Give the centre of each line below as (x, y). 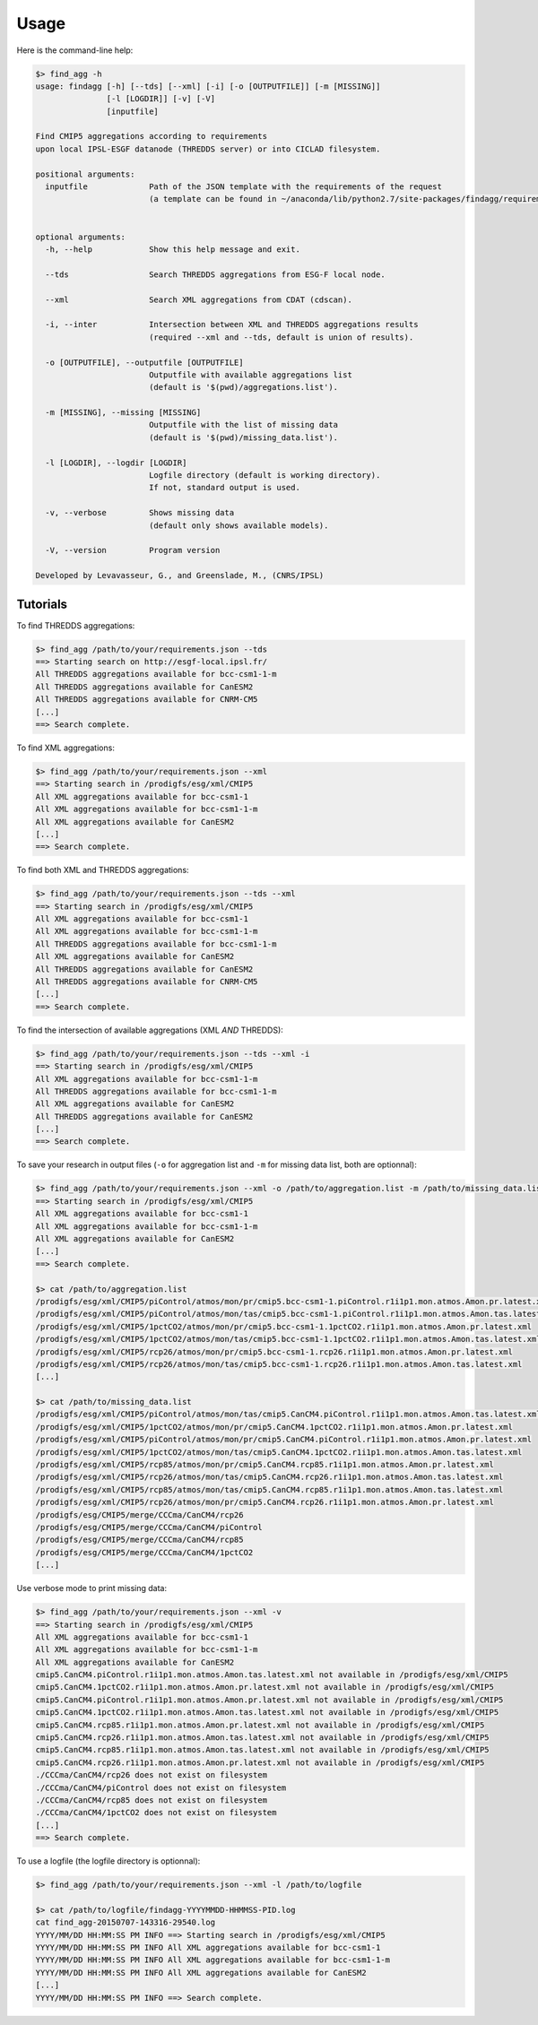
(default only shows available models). (239, 525)
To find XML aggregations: (66, 748)
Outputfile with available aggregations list (251, 375)
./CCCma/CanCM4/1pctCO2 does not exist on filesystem (156, 1813)
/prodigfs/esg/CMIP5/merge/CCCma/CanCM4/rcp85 (139, 1540)
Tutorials (42, 604)
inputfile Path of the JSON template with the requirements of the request (244, 187)
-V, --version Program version (133, 550)
